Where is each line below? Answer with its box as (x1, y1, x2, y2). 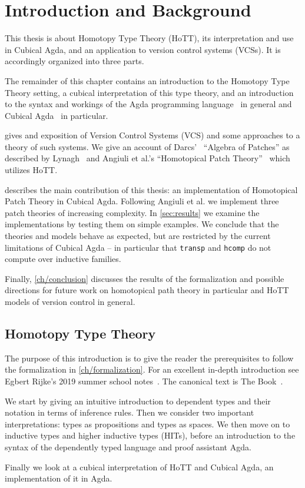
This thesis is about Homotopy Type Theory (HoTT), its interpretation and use (5, 32, 294, 44)
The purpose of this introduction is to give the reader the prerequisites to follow (5, 351, 294, 364)
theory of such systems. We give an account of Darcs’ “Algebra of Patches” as (5, 140, 290, 152)
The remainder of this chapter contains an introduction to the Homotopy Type (5, 74, 290, 87)
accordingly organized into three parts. (5, 55, 144, 67)
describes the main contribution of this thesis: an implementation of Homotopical (5, 183, 298, 195)
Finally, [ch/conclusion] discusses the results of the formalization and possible (5, 272, 284, 284)
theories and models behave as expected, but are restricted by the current (5, 230, 271, 242)
